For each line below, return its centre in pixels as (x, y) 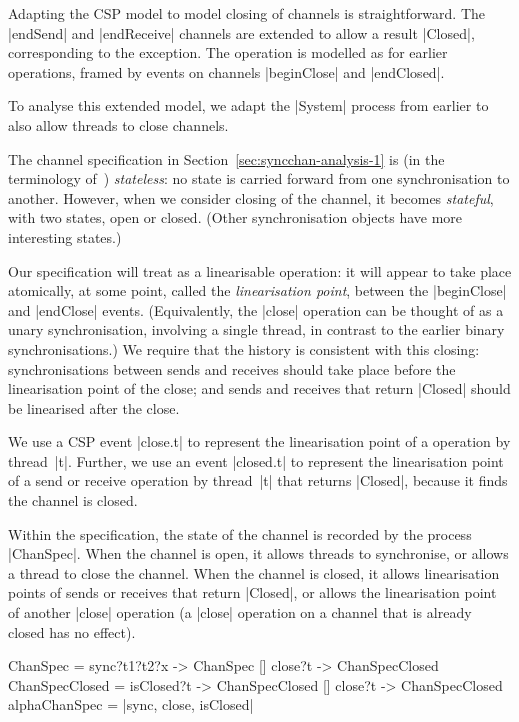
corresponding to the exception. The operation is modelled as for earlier (228, 52)
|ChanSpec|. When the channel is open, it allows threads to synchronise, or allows (258, 553)
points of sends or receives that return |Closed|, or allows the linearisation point (252, 592)
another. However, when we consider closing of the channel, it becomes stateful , (251, 197)
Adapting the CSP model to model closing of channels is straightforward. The (247, 13)
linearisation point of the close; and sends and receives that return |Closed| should (259, 388)
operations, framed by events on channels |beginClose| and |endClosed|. (226, 71)
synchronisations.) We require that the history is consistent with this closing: (244, 348)
